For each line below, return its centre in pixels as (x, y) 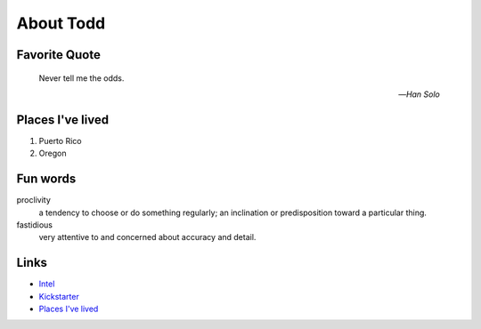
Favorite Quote (59, 55)
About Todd (61, 23)
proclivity (33, 200)
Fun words (46, 179)
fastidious (35, 225)
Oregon (53, 153)
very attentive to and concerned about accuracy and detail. (147, 237)
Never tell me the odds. (82, 78)
